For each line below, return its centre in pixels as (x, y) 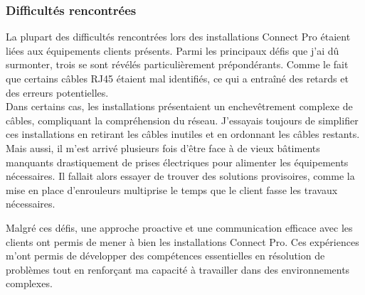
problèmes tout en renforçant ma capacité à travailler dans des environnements (178, 269)
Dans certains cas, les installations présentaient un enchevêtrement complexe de (179, 106)
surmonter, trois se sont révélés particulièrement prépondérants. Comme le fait (177, 64)
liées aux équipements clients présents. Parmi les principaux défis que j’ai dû (173, 50)
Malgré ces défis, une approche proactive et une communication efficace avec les (179, 227)
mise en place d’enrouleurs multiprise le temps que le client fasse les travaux (172, 189)
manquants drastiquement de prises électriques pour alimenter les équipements (177, 162)
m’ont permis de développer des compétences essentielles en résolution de (165, 256)
